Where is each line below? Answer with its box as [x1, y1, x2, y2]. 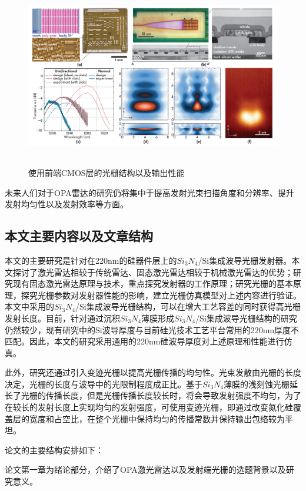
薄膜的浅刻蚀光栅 [224, 377, 290, 390]
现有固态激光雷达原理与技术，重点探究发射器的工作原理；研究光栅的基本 [12, 277, 293, 290]
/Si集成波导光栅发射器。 [198, 254, 292, 266]
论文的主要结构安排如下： [5, 443, 104, 456]
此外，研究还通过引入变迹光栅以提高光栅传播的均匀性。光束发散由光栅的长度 [5, 366, 301, 379]
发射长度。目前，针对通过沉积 [5, 311, 120, 324]
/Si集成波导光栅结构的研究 [195, 311, 297, 324]
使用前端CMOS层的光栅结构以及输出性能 [28, 166, 185, 178]
